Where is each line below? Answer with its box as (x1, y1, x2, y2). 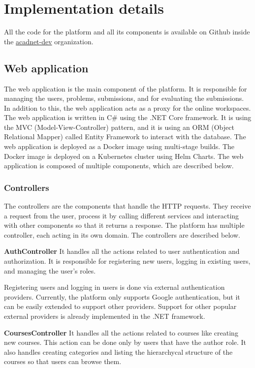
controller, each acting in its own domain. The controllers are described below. (4, 229, 240, 240)
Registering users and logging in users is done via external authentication (4, 282, 225, 292)
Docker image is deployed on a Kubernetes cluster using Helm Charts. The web (4, 151, 244, 161)
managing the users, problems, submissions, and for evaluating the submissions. (4, 93, 244, 103)
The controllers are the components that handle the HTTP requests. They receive (4, 201, 251, 211)
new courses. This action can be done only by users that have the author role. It (4, 337, 247, 347)
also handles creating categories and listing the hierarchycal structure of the (4, 346, 233, 357)
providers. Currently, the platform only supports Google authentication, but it (4, 291, 240, 302)
